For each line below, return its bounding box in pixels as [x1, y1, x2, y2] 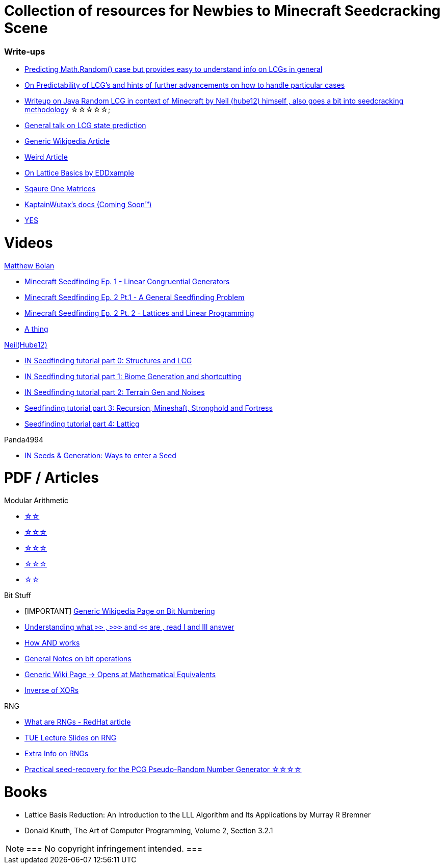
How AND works [24, 638, 80, 648]
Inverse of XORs [24, 686, 79, 695]
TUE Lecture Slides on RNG [24, 733, 117, 742]
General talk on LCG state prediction [24, 121, 146, 130]
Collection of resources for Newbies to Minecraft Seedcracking [4, 2, 441, 19]
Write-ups [4, 46, 45, 57]
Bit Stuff [4, 591, 31, 600]
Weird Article [24, 153, 68, 162]
